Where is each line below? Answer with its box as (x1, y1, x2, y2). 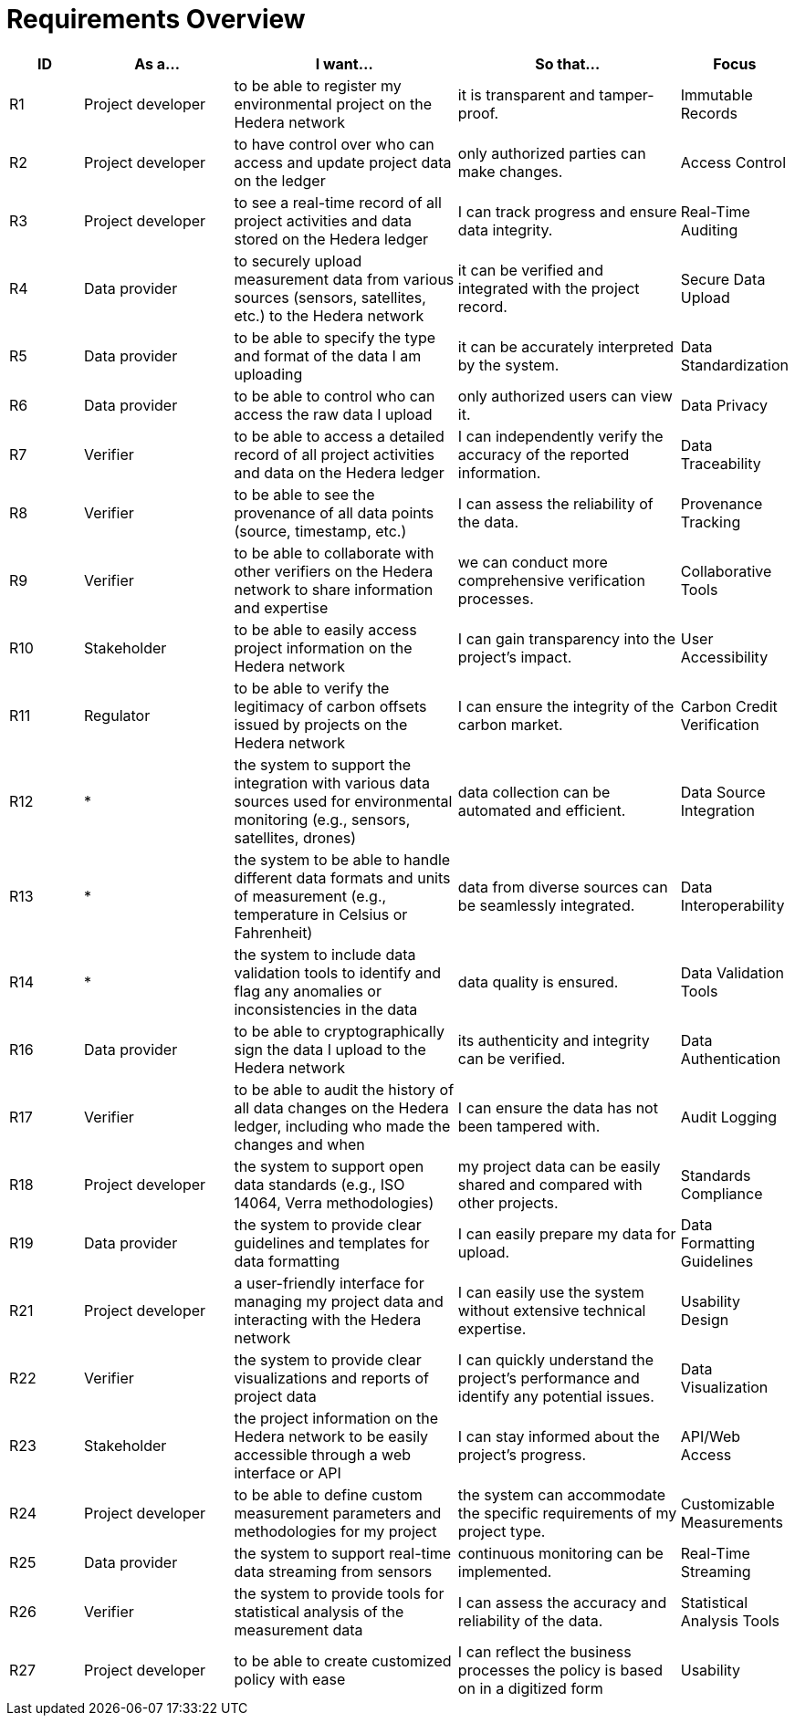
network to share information (234, 580, 434, 599)
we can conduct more (457, 552, 608, 571)
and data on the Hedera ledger (234, 463, 445, 482)
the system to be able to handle (234, 850, 451, 869)
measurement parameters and (234, 1503, 442, 1522)
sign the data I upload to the (234, 1039, 426, 1059)
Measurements (680, 1512, 783, 1531)
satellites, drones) (234, 828, 357, 847)
